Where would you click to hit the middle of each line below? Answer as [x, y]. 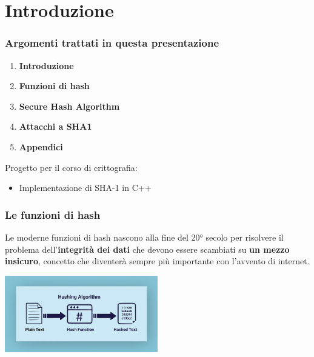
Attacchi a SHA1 [55, 126]
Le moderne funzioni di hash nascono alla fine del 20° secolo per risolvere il [144, 237]
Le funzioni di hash [53, 214]
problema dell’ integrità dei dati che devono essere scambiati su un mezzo [147, 249]
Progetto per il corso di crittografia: [71, 167]
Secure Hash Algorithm [69, 106]
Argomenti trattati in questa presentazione [112, 43]
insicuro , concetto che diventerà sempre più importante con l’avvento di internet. [157, 261]
